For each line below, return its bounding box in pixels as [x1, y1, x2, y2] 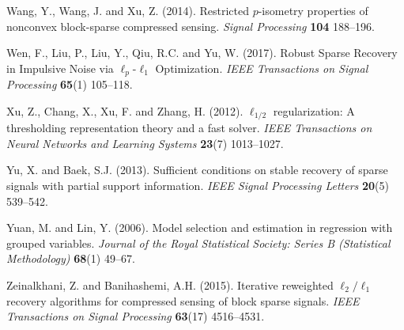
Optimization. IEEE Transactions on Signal [155, 59, 368, 76]
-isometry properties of [258, 2, 368, 18]
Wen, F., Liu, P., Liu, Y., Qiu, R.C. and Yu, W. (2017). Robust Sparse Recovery [6, 44, 398, 61]
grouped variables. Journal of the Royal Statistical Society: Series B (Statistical [6, 234, 391, 251]
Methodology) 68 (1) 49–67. [6, 250, 135, 267]
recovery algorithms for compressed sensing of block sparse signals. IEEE [6, 292, 360, 309]
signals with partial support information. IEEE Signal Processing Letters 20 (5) [6, 177, 390, 194]
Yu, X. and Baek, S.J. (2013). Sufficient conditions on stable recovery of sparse [6, 161, 388, 178]
